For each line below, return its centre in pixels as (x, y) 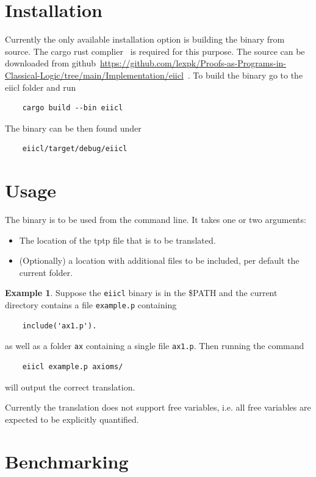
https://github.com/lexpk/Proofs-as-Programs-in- (193, 63)
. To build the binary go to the (245, 75)
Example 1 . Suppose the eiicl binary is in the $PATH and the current (141, 293)
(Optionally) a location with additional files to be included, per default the (159, 260)
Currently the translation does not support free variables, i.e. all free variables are (158, 407)
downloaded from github (51, 63)
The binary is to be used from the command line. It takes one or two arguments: (156, 219)
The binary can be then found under (73, 128)
